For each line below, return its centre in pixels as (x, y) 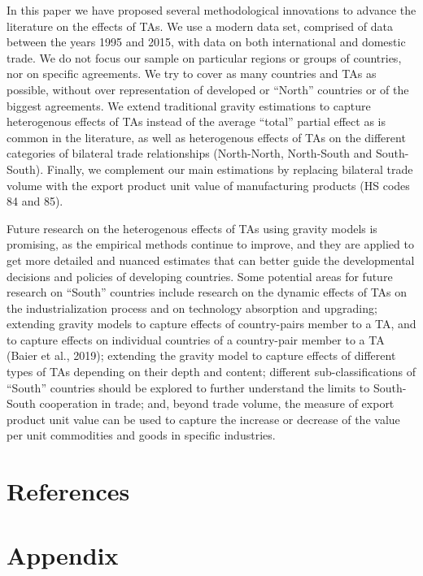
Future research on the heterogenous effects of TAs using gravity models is (192, 228)
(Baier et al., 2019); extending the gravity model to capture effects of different (201, 355)
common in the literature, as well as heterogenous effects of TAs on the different (206, 137)
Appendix (63, 554)
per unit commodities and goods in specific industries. (141, 435)
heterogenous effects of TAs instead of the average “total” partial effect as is (196, 121)
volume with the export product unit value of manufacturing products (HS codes (208, 185)
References (68, 491)
